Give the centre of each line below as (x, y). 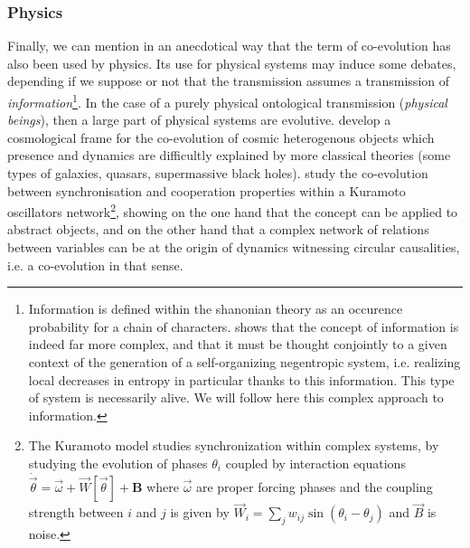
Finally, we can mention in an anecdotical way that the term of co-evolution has (229, 46)
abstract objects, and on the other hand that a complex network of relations (218, 229)
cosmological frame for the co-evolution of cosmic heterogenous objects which (221, 137)
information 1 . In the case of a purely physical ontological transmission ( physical (227, 101)
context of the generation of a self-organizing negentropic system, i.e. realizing (244, 362)
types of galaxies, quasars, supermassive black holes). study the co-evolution (218, 173)
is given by (200, 512)
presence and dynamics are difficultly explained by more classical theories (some (229, 155)
